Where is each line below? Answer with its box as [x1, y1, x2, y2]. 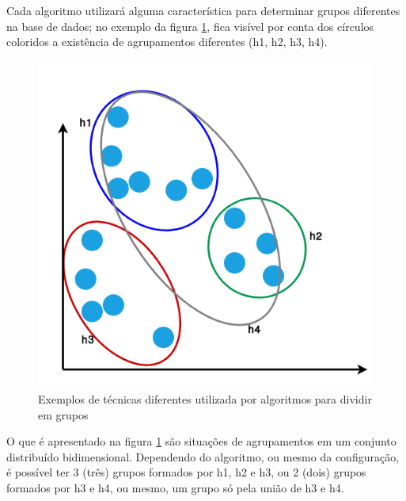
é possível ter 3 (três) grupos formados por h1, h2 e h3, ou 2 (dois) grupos [6, 464, 366, 480]
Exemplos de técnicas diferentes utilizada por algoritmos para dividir [38, 390, 372, 407]
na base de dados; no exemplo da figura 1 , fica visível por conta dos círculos [6, 17, 374, 34]
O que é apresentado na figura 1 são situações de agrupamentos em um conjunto [6, 433, 397, 449]
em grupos [38, 406, 89, 423]
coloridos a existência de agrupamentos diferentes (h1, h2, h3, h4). [6, 33, 328, 50]
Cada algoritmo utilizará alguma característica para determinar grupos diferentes [6, 2, 400, 18]
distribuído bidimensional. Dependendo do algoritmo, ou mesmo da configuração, [6, 448, 400, 465]
